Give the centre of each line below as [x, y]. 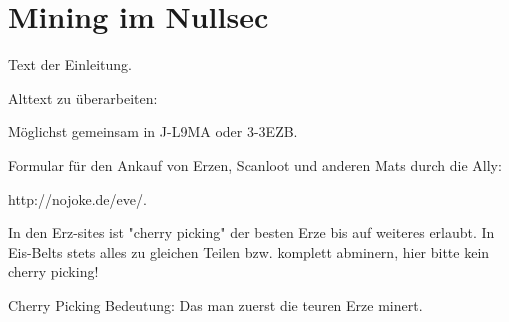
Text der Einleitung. [70, 64]
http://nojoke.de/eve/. [77, 198]
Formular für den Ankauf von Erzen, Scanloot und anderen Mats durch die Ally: [255, 164]
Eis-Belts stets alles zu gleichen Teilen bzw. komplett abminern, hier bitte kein [249, 251]
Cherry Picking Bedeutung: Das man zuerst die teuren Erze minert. [215, 304]
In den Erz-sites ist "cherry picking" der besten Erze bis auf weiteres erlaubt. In [251, 232]
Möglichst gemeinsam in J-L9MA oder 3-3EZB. [153, 131]
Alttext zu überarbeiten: [83, 97]
